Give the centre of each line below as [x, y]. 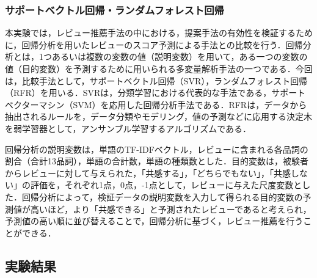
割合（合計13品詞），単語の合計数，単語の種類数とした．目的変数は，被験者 [157, 161]
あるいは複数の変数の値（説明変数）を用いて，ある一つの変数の [180, 57]
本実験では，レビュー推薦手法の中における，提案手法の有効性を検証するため [159, 33]
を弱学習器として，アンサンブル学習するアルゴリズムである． [128, 128]
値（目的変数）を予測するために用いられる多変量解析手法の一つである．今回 [159, 68]
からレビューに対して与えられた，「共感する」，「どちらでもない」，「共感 [148, 173]
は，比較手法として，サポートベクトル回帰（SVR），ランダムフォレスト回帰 [156, 80]
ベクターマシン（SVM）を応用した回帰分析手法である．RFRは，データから [156, 104]
